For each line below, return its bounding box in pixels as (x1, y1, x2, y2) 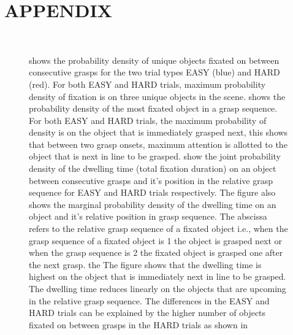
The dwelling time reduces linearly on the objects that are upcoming (29, 282, 286, 295)
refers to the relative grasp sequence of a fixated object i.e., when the (29, 222, 288, 235)
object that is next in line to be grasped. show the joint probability (29, 150, 281, 163)
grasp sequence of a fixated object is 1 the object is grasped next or (29, 234, 283, 247)
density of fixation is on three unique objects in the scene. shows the (29, 90, 286, 102)
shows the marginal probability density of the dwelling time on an (29, 198, 276, 210)
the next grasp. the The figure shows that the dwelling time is (29, 258, 262, 271)
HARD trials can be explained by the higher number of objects (29, 306, 266, 319)
